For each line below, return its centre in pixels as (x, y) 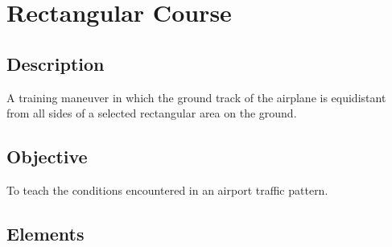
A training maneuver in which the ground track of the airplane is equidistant (196, 97)
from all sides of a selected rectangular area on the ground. (152, 113)
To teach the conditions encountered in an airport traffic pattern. (167, 189)
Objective (47, 156)
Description (56, 63)
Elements (45, 233)
